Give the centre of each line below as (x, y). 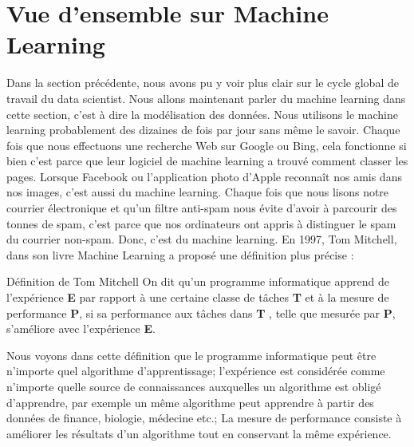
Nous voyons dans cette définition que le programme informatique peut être (191, 355)
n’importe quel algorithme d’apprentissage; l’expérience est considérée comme (196, 371)
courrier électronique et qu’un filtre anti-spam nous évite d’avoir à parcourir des (202, 208)
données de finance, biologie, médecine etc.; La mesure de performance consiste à (204, 418)
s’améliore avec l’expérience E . (81, 328)
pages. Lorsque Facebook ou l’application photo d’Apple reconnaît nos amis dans (204, 176)
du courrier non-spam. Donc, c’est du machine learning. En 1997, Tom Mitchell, (202, 239)
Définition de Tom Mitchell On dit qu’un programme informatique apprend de (198, 281)
